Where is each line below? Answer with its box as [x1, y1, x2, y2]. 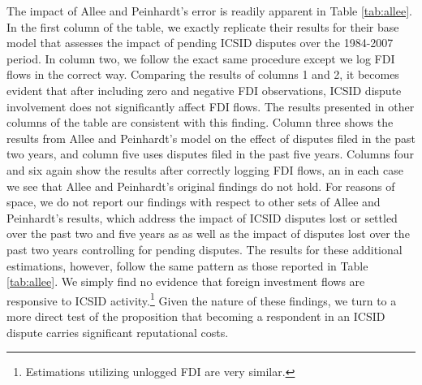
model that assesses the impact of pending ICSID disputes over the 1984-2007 [6, 34, 394, 51]
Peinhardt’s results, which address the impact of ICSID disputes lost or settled [6, 209, 398, 226]
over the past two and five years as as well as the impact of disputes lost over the [6, 225, 410, 242]
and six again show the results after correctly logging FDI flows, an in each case [6, 161, 404, 178]
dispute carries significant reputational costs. [6, 323, 229, 340]
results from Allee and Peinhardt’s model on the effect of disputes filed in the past [6, 129, 416, 146]
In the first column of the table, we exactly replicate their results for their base [6, 18, 399, 35]
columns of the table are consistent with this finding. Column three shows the [6, 114, 394, 131]
